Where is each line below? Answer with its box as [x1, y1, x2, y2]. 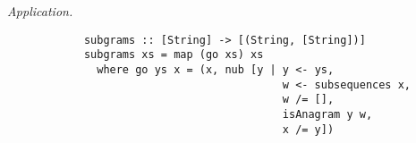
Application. [7, 2, 73, 20]
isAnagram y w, [282, 107, 373, 121]
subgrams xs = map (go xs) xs [83, 48, 264, 62]
